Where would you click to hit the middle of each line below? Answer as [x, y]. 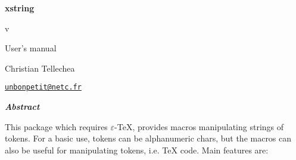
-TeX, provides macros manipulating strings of [199, 126]
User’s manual [31, 48]
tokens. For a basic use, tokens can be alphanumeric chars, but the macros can [148, 138]
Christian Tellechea [40, 68]
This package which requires [56, 126]
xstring [20, 8]
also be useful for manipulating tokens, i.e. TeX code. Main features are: [137, 150]
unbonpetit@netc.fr [43, 87]
